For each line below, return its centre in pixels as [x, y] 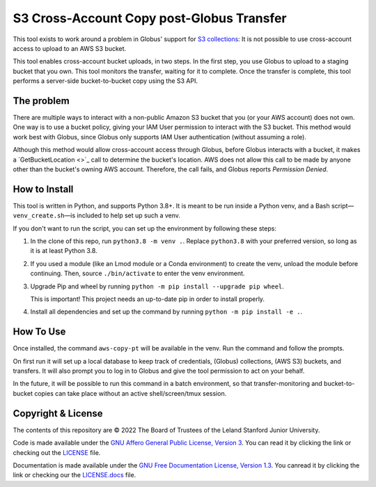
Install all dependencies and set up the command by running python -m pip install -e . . [166, 312]
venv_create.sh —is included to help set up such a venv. [97, 215]
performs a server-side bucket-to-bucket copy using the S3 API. [105, 81]
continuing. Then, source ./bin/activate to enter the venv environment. [138, 273]
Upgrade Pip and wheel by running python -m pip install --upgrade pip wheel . [157, 286]
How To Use [39, 332]
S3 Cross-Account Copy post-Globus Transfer [150, 18]
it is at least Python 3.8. [64, 251]
